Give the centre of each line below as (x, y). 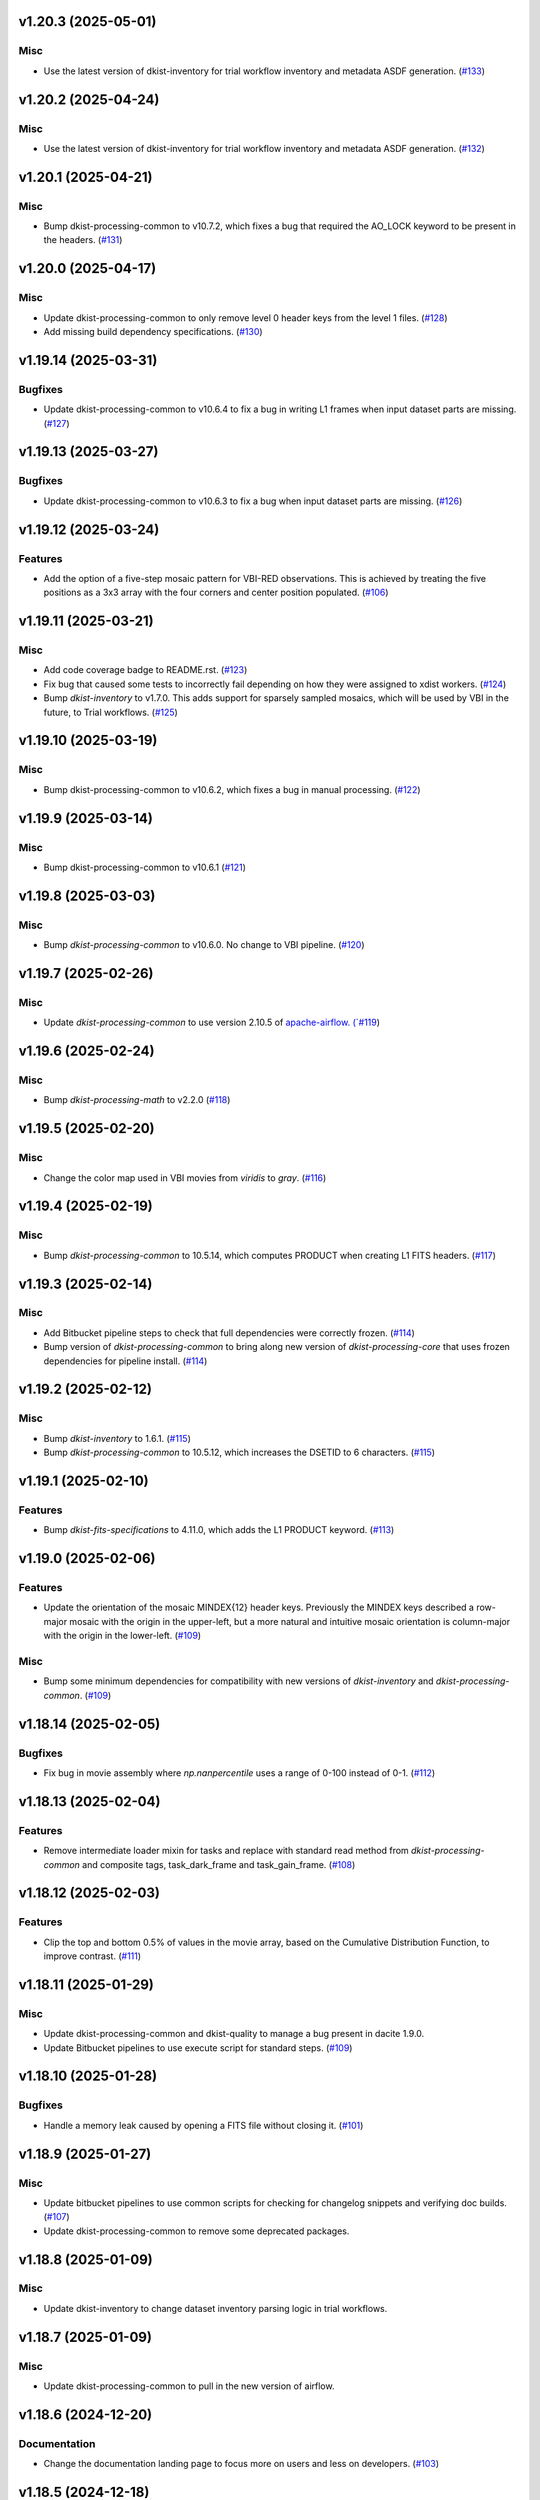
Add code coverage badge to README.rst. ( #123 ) (145, 670)
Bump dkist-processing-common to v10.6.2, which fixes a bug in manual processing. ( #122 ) (232, 789)
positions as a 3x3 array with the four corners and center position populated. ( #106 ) (216, 592)
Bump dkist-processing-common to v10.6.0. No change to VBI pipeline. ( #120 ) (204, 945)
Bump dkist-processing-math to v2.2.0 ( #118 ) (137, 1100)
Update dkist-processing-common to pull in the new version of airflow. (189, 2386)
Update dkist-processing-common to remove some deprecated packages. (196, 2231)
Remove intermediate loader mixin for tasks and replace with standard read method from (226, 1851)
